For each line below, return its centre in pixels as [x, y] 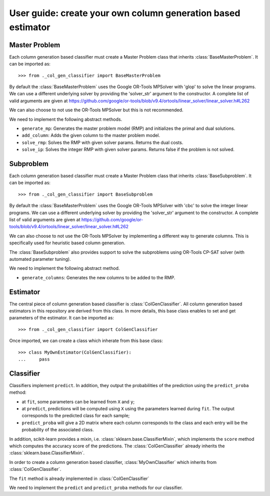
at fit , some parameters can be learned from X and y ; [78, 402]
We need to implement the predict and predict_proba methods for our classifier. [96, 487]
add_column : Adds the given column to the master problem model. [91, 135]
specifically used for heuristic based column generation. [67, 243]
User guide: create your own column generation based [125, 13]
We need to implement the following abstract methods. [66, 119]
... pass [34, 359]
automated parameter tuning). [40, 259]
